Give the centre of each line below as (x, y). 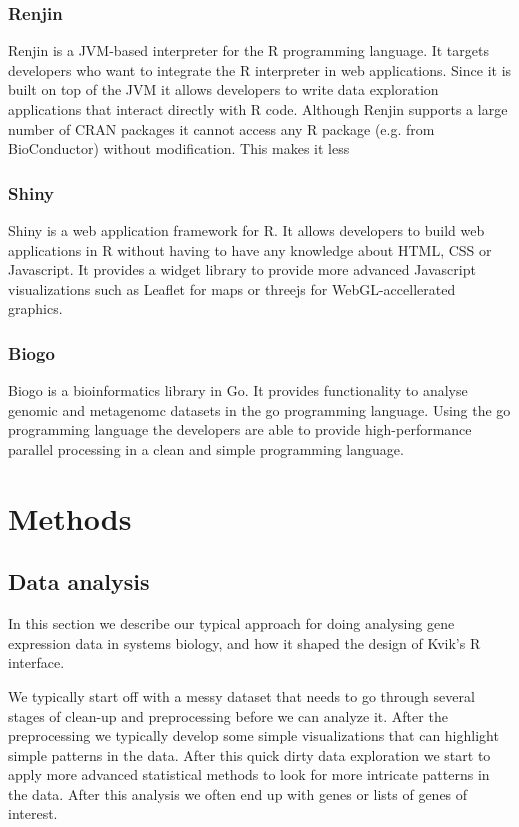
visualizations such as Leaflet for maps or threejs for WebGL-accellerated (232, 288)
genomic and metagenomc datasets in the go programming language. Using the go (259, 409)
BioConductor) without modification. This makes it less (179, 148)
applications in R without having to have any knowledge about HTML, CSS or (250, 249)
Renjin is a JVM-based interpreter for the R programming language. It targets (248, 50)
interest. (33, 813)
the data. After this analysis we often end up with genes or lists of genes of (238, 793)
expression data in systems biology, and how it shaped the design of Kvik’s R (244, 642)
